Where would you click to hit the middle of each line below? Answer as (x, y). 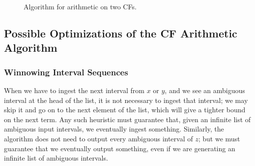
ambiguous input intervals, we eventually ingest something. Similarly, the (114, 129)
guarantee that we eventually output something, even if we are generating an (120, 148)
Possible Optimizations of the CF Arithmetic (121, 33)
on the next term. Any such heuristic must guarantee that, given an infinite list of (127, 119)
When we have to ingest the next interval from (74, 90)
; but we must (219, 138)
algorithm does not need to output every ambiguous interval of (99, 138)
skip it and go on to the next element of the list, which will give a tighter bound (125, 110)
